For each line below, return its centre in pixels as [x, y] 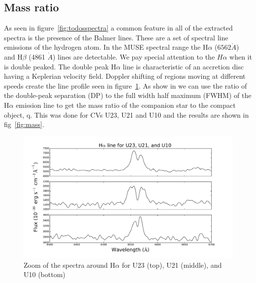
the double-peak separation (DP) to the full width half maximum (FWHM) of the [128, 95]
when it [241, 56]
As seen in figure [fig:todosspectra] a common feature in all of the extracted [118, 28]
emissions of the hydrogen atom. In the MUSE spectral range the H [106, 47]
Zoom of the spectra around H [70, 265]
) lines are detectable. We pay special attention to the [134, 56]
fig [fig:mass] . [24, 124]
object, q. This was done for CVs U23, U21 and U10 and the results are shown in [127, 114]
